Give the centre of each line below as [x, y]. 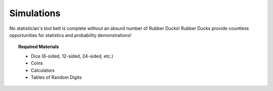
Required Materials [39, 47]
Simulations [35, 13]
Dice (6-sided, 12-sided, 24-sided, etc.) [72, 56]
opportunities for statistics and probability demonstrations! [70, 35]
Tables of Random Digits [56, 77]
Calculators [43, 70]
